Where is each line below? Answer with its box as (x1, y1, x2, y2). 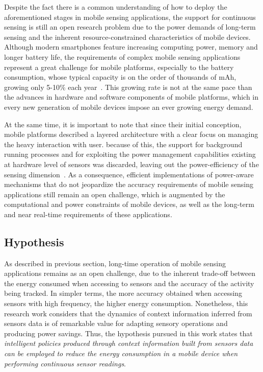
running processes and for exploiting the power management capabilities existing (4, 149, 256, 159)
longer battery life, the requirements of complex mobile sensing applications (4, 51, 241, 62)
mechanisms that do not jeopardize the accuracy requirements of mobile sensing (4, 179, 253, 190)
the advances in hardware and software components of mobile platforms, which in (4, 91, 259, 102)
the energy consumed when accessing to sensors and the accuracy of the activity (4, 277, 254, 288)
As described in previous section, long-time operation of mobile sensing (4, 258, 226, 268)
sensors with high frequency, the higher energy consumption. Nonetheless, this (4, 298, 248, 309)
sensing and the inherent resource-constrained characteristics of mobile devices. (4, 31, 251, 42)
